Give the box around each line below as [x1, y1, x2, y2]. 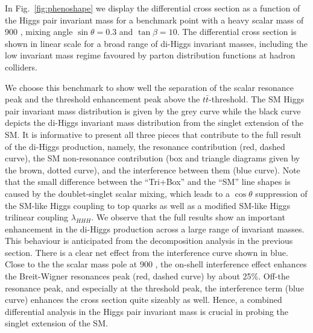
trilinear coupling [5, 211, 69, 223]
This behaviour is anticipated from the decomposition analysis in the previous [5, 234, 293, 247]
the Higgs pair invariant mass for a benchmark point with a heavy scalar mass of [5, 13, 304, 26]
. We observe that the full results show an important [91, 211, 285, 223]
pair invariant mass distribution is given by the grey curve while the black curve [5, 104, 301, 117]
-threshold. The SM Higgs [209, 93, 305, 105]
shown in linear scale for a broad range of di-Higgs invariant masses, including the [5, 37, 308, 49]
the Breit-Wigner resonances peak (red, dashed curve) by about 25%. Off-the [5, 270, 289, 282]
